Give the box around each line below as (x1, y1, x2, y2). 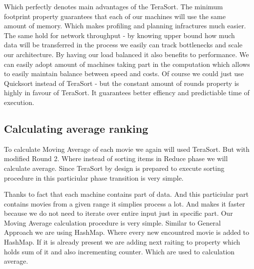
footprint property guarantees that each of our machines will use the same (4, 11, 226, 21)
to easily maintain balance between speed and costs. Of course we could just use (4, 68, 244, 79)
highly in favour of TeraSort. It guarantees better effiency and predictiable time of (4, 87, 250, 98)
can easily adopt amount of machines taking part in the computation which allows (4, 59, 250, 69)
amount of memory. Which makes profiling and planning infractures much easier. (4, 21, 246, 31)
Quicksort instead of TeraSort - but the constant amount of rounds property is (4, 78, 239, 88)
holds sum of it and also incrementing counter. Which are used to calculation (4, 246, 235, 256)
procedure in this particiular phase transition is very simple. (4, 172, 184, 183)
